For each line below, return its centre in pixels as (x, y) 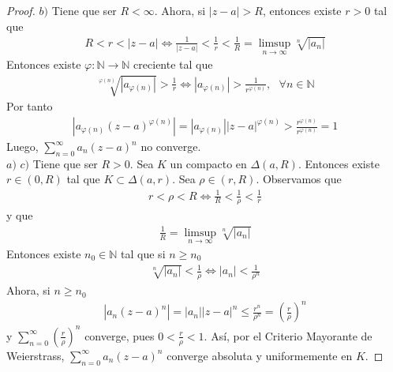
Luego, (22, 147)
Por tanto (30, 106)
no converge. (171, 147)
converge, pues (120, 335)
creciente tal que (173, 64)
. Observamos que (299, 179)
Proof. (21, 10)
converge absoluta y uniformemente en (260, 355)
